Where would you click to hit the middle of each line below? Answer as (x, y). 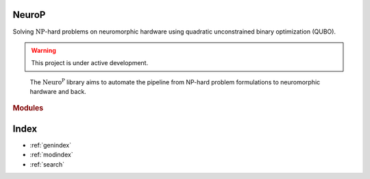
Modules (28, 108)
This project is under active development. (90, 63)
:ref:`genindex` (51, 145)
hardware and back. (58, 92)
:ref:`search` (47, 164)
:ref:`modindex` (51, 155)
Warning (44, 50)
